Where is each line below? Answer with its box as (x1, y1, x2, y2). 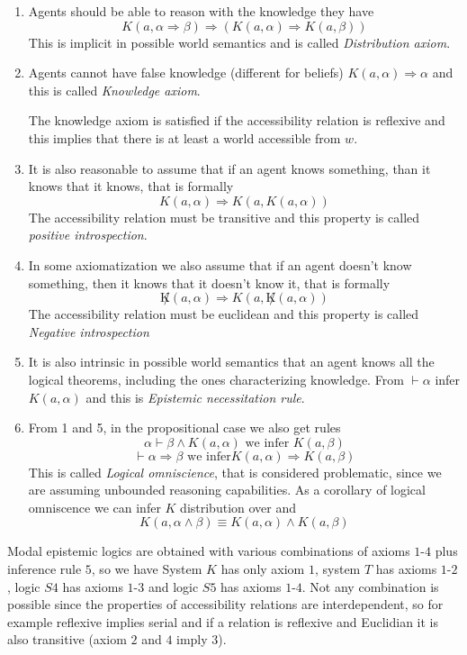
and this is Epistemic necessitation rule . (85, 387, 305, 406)
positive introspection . (28, 225, 148, 244)
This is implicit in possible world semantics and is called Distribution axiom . (28, 32, 451, 51)
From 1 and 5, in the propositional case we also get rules (28, 418, 341, 437)
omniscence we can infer (28, 497, 161, 516)
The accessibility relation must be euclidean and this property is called (28, 305, 419, 323)
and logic (148, 577, 199, 596)
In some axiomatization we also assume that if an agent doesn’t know (28, 255, 412, 274)
